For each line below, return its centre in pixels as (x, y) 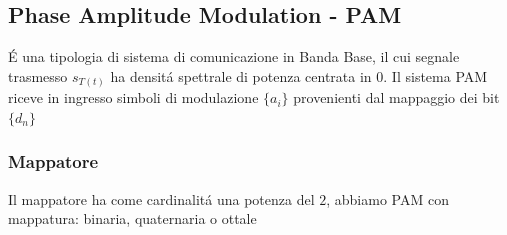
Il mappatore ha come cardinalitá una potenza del (161, 198)
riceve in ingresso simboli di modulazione (133, 97)
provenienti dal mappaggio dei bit (396, 97)
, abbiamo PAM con (387, 198)
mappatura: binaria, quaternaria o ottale (132, 218)
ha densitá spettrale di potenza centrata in (241, 75)
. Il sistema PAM (435, 75)
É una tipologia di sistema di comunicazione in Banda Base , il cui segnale (234, 56)
